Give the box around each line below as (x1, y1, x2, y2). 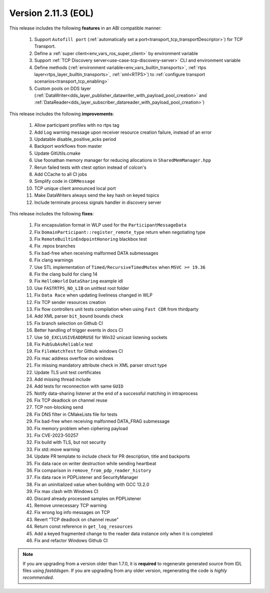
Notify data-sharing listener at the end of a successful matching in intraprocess (34, 390, 198, 396)
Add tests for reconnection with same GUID (34, 383, 123, 389)
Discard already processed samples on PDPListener (34, 495, 141, 501)
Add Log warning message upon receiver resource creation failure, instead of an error (34, 129, 212, 135)
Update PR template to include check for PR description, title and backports (34, 453, 190, 459)
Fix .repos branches (34, 243, 75, 249)
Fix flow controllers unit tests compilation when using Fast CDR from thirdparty (34, 306, 199, 312)
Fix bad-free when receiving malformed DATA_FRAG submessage (34, 418, 170, 424)
